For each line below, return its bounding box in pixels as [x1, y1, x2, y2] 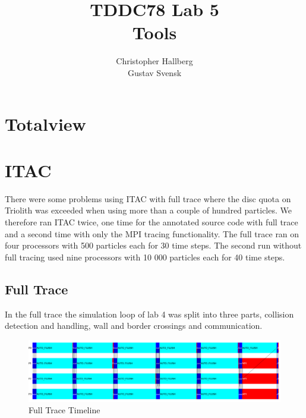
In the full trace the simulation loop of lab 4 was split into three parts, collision [5, 307, 294, 320]
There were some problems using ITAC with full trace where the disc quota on [5, 192, 291, 205]
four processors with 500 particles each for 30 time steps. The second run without [5, 239, 302, 252]
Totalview [5, 111, 86, 136]
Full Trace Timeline [29, 404, 100, 416]
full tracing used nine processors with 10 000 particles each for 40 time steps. [5, 250, 285, 263]
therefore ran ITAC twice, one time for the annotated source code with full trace [5, 216, 298, 228]
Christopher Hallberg [116, 55, 193, 67]
